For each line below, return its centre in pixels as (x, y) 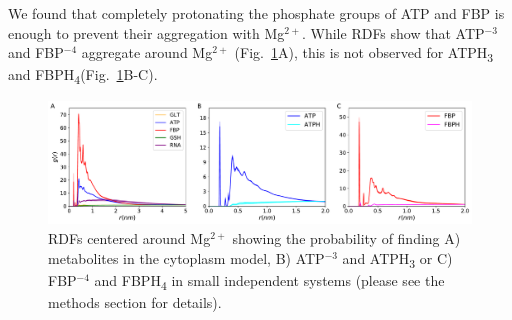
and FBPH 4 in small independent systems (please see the (269, 281)
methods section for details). (135, 301)
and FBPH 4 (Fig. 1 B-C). (83, 76)
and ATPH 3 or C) (397, 259)
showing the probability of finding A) (346, 238)
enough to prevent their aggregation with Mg (146, 32)
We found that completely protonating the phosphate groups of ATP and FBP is (256, 13)
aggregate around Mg (147, 52)
